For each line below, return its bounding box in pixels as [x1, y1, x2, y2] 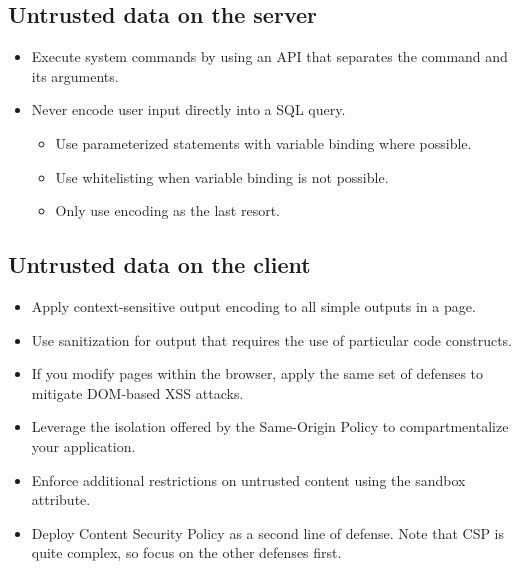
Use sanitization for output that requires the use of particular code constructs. [31, 329, 513, 350]
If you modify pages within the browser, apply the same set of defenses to [31, 363, 484, 384]
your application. [31, 435, 136, 456]
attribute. [31, 489, 91, 510]
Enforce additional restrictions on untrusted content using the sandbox [31, 469, 466, 490]
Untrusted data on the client [8, 249, 311, 280]
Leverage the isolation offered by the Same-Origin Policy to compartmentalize [31, 416, 509, 437]
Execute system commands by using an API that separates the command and [31, 46, 508, 67]
